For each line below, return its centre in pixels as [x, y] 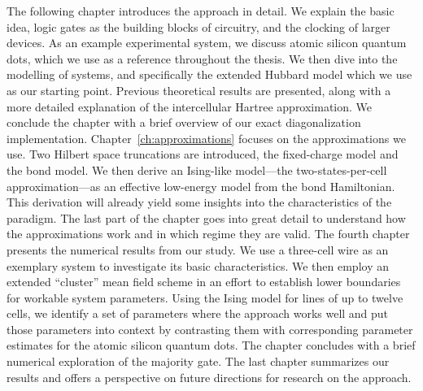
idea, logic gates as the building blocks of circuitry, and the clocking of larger [198, 26]
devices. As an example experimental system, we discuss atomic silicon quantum [207, 43]
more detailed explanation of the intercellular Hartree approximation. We [190, 106]
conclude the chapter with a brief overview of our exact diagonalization [184, 122]
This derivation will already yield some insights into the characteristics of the [199, 202]
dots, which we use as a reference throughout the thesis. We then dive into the [202, 58]
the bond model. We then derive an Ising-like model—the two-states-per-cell [197, 169]
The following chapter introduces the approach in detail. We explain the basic [201, 11]
